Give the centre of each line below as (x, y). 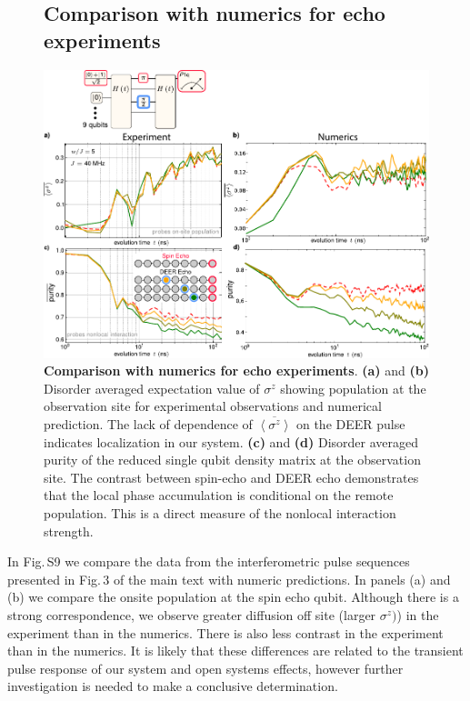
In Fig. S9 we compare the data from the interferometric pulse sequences (209, 561)
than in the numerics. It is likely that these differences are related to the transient (235, 651)
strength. (69, 531)
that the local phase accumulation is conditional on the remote (219, 495)
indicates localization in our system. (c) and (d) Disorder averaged (231, 441)
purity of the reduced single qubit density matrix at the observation (232, 460)
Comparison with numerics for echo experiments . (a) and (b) (236, 371)
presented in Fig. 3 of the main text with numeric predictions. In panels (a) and (229, 579)
